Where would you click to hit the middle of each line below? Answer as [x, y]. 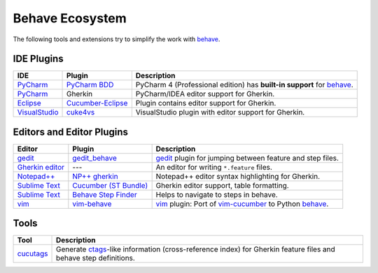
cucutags [33, 253]
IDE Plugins [38, 59]
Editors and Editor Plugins [71, 132]
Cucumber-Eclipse [97, 103]
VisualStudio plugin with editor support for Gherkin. [220, 112]
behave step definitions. [96, 258]
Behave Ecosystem [70, 18]
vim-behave [92, 204]
